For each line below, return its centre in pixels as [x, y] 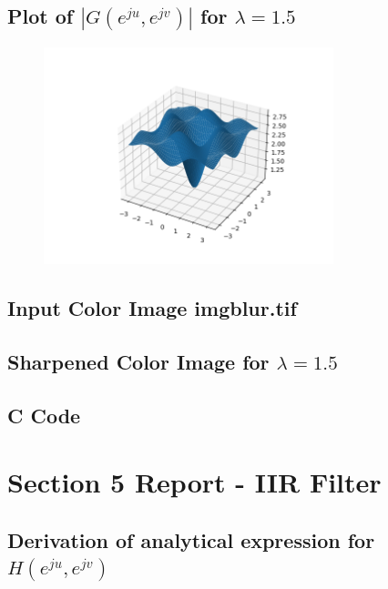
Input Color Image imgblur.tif [152, 308]
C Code [44, 415]
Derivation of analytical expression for [191, 539]
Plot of [41, 16]
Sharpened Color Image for [138, 361]
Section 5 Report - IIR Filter [194, 482]
